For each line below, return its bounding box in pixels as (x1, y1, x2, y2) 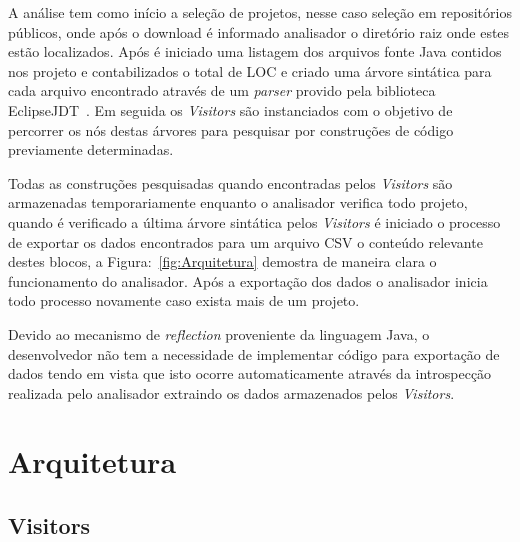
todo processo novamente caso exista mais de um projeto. (8, 290, 360, 311)
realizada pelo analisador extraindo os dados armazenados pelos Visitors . (8, 382, 455, 403)
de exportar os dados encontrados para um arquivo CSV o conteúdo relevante (8, 231, 483, 252)
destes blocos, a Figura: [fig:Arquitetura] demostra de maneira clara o (8, 251, 437, 272)
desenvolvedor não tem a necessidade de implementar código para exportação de (8, 343, 500, 364)
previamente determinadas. (8, 139, 174, 160)
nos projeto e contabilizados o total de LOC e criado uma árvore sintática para (8, 60, 492, 81)
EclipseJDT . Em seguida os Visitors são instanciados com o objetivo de (8, 99, 453, 120)
